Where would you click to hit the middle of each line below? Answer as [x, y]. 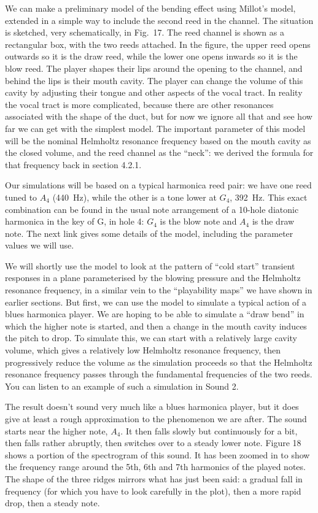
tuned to [21, 197]
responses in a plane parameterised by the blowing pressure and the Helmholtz [153, 278]
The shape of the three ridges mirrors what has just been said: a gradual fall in [154, 478]
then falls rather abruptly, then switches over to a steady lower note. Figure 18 [153, 443]
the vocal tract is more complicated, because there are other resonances [139, 104]
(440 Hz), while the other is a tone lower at [134, 197]
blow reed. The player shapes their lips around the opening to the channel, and [154, 68]
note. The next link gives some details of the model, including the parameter [149, 233]
